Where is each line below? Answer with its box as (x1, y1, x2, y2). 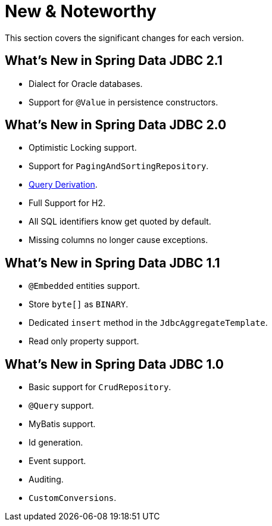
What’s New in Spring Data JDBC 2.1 (5, 53, 223, 69)
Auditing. (29, 474, 64, 485)
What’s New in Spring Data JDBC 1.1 (5, 255, 220, 270)
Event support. (29, 456, 86, 466)
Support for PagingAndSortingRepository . (29, 161, 209, 172)
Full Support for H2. (29, 198, 105, 208)
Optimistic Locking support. (29, 142, 137, 153)
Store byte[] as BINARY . (29, 299, 129, 310)
